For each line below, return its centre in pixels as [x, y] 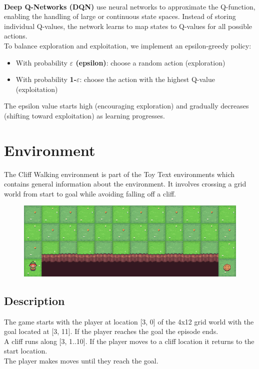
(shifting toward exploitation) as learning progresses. [84, 115]
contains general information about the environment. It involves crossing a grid [125, 184]
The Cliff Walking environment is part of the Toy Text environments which [119, 174]
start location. [26, 351]
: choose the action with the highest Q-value [147, 79]
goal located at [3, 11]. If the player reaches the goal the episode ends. [111, 331]
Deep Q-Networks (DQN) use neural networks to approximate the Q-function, [130, 6]
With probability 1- [46, 79]
